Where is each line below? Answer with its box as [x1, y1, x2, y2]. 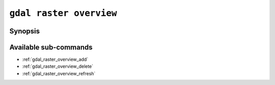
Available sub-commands [9, 43, 93, 52]
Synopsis [9, 27, 40, 35]
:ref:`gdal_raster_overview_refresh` [22, 70, 96, 76]
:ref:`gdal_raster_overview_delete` [22, 63, 94, 69]
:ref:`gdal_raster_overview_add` [22, 56, 89, 63]
